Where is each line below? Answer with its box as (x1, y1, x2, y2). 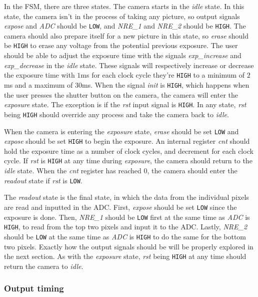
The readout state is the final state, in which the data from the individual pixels (4, 192, 249, 202)
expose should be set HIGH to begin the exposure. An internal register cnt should (4, 136, 250, 146)
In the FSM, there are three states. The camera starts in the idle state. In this (4, 1, 244, 11)
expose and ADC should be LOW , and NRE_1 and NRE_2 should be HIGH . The (4, 21, 246, 31)
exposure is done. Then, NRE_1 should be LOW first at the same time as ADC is (4, 211, 250, 222)
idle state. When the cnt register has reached (4, 165, 141, 176)
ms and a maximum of (4, 79, 73, 90)
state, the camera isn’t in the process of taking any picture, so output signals (4, 11, 240, 21)
